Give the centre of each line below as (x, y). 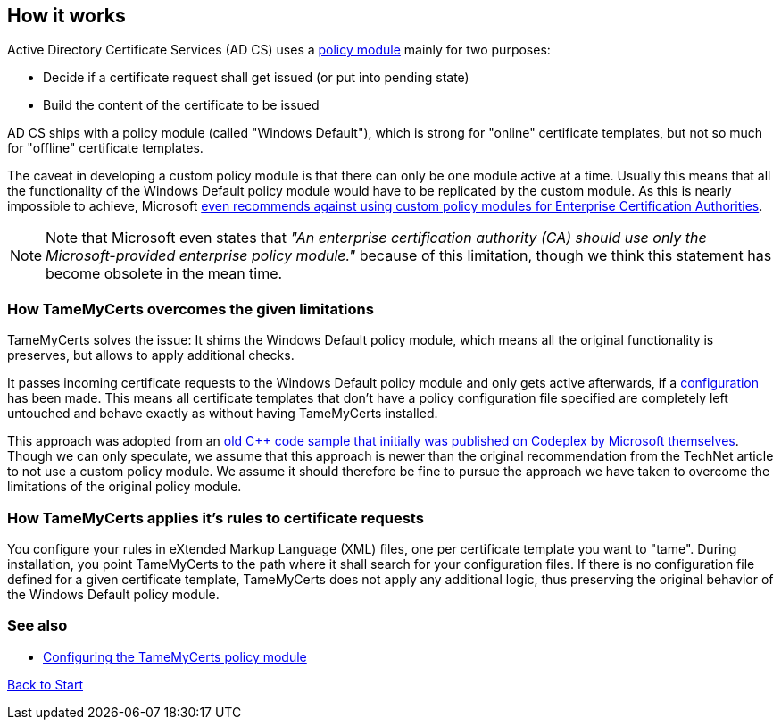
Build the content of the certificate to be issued (181, 105)
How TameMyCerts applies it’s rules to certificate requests (216, 518)
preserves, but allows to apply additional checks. (151, 355)
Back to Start (45, 684)
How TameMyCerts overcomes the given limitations (191, 309)
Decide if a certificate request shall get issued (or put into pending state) (256, 78)
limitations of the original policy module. (125, 487)
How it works (66, 16)
